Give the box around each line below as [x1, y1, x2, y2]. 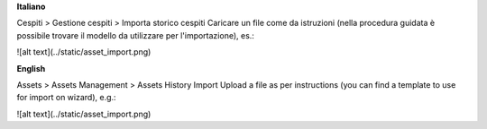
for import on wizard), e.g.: [16, 92, 116, 103]
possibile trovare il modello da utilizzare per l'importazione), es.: [16, 30, 254, 40]
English [16, 63, 46, 73]
